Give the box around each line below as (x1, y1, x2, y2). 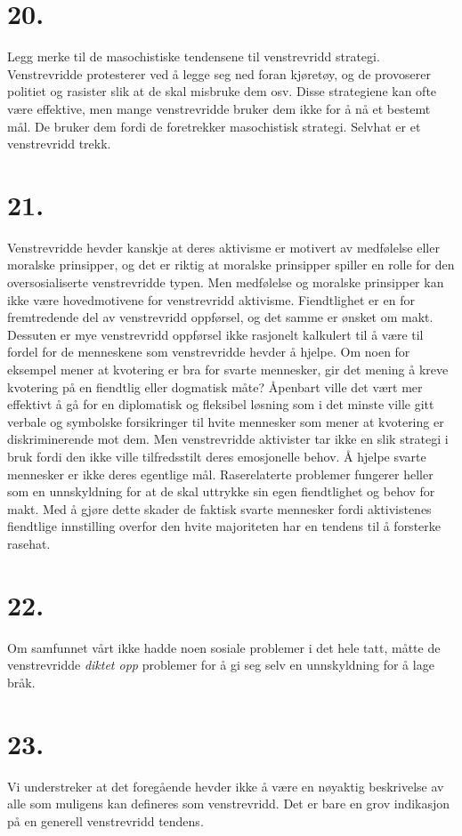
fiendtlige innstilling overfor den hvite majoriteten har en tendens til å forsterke (7, 517, 442, 535)
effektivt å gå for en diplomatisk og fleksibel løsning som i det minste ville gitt (7, 395, 434, 414)
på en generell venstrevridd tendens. (7, 811, 204, 830)
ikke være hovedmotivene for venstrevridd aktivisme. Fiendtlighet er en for (7, 290, 415, 309)
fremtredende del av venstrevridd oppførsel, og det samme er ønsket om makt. (7, 308, 434, 326)
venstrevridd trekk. (7, 134, 111, 153)
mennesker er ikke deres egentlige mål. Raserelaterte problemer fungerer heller (7, 464, 434, 483)
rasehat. (7, 534, 51, 552)
